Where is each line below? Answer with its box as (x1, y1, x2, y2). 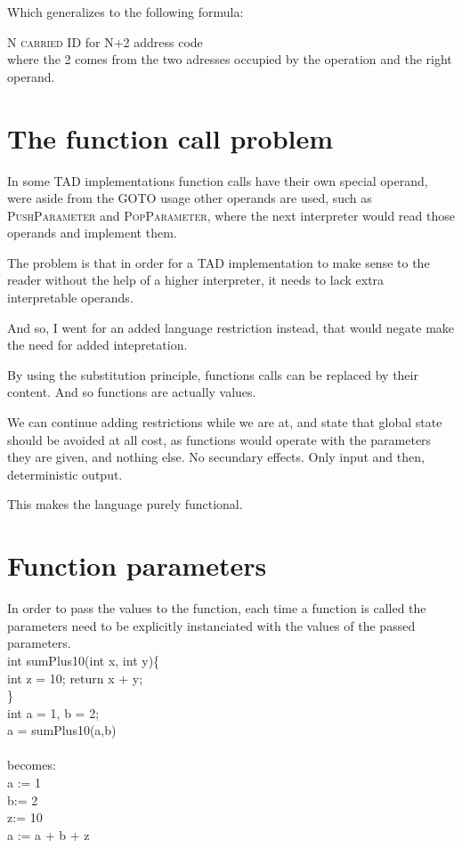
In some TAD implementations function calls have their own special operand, (7, 171, 428, 190)
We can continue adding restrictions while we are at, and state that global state (7, 413, 442, 432)
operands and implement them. (7, 223, 177, 242)
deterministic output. (7, 464, 123, 483)
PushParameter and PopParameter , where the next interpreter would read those (7, 206, 455, 224)
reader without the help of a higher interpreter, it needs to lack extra (7, 271, 385, 289)
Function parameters (7, 547, 267, 584)
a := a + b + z (7, 825, 90, 844)
